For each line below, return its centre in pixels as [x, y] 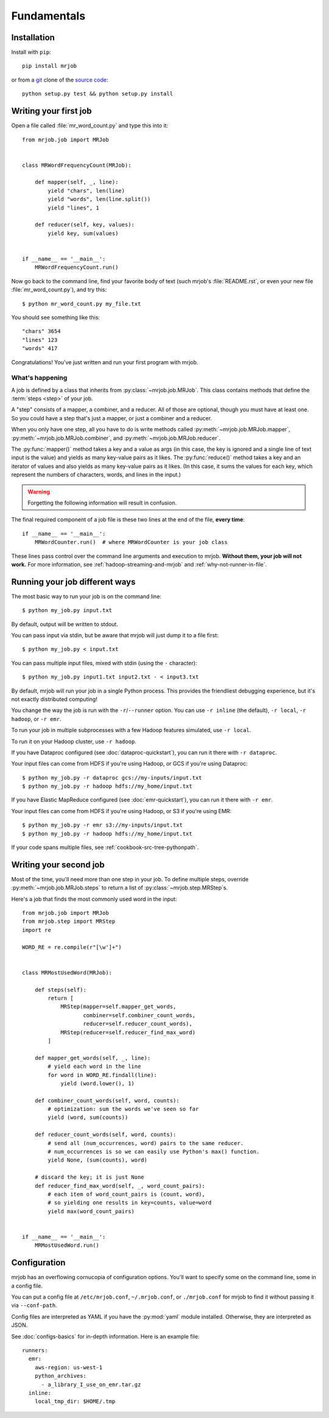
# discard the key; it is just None [89, 1177]
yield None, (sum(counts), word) [97, 1160]
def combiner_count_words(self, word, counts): [107, 1100]
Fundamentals [48, 16]
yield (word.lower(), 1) [98, 1083]
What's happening [39, 378]
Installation [33, 37]
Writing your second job [58, 865]
